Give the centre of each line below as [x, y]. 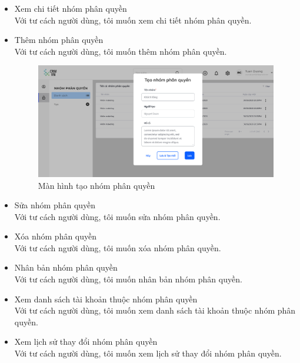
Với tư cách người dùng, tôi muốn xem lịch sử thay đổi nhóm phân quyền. [148, 353]
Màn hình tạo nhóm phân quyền [96, 185]
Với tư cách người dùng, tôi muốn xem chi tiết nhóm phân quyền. [133, 20]
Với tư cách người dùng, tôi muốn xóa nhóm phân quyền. [118, 247]
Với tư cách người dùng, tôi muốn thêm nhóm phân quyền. [121, 51]
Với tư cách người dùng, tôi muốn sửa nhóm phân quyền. [117, 216]
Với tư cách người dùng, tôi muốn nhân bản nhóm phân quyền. [128, 279]
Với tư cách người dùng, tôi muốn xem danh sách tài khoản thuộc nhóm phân [155, 310]
